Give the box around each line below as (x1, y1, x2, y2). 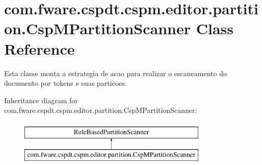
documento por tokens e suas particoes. (4, 78, 127, 88)
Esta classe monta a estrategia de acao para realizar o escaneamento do (4, 67, 227, 78)
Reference (4, 38, 75, 59)
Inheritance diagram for (4, 95, 78, 105)
